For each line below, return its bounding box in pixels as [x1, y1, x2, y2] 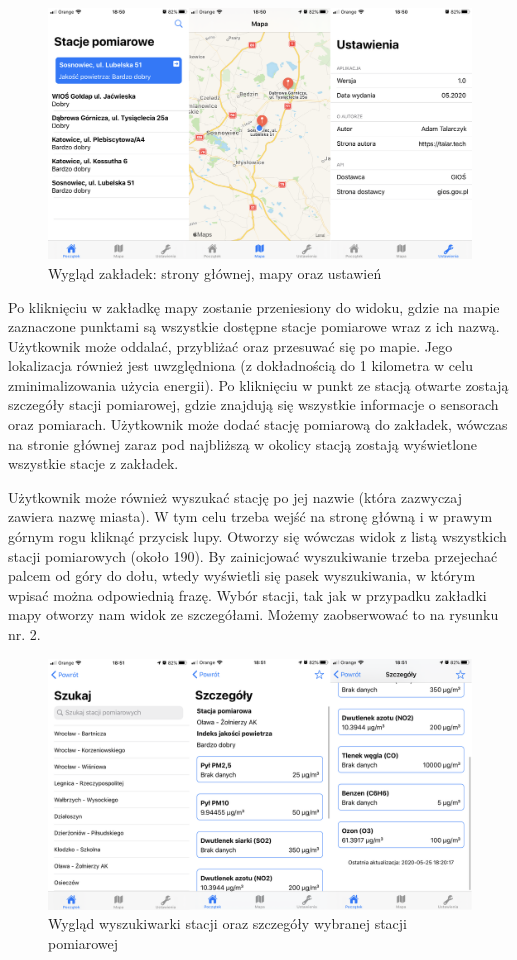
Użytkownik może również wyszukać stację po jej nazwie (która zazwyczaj [8, 486, 462, 507]
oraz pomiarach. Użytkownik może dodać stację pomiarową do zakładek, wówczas [8, 414, 508, 435]
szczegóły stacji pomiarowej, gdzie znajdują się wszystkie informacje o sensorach [8, 394, 499, 415]
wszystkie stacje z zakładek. [8, 453, 179, 474]
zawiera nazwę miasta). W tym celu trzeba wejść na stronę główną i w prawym [8, 506, 493, 527]
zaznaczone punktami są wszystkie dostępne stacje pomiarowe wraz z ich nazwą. [8, 316, 500, 337]
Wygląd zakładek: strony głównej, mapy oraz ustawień [48, 262, 382, 283]
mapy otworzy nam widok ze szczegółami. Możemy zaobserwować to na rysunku [8, 604, 499, 625]
